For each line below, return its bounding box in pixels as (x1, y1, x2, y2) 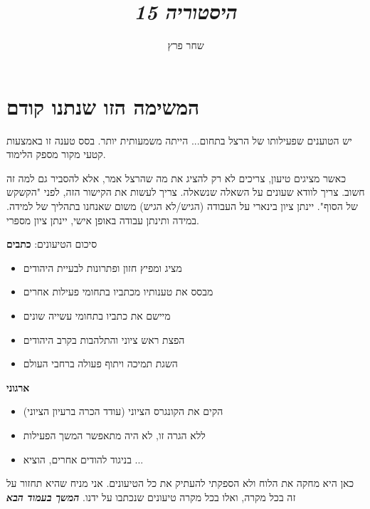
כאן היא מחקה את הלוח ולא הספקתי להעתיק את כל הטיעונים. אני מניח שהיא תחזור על (6, 476, 354, 490)
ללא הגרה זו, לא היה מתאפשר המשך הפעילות (23, 427, 206, 442)
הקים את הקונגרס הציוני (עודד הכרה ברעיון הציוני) (23, 404, 223, 419)
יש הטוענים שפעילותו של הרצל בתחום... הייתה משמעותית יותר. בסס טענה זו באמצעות (6, 132, 352, 147)
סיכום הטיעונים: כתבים (6, 236, 97, 251)
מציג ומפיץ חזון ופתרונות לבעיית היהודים (23, 260, 182, 275)
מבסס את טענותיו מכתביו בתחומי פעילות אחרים (23, 284, 213, 299)
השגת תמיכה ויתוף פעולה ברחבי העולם (23, 356, 178, 371)
